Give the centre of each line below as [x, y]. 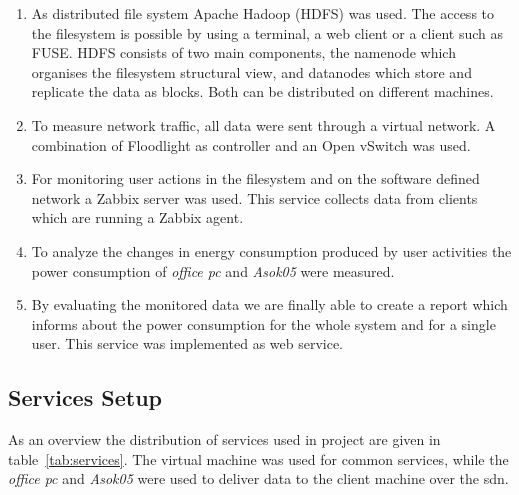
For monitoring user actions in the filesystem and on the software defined [255, 178]
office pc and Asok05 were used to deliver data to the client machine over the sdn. [258, 478]
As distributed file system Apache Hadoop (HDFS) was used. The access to [263, 13]
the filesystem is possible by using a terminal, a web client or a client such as [267, 32]
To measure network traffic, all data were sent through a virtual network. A [263, 124]
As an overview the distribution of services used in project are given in [224, 439]
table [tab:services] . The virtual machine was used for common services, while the [258, 458]
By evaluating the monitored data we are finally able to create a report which [269, 304]
